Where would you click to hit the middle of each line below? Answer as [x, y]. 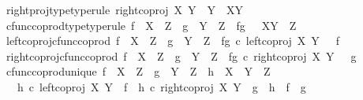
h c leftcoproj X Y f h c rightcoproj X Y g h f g [161, 86]
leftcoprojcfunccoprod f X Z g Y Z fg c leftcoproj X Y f [173, 41]
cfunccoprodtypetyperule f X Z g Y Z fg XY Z [151, 25]
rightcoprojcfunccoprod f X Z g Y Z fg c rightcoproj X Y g [181, 56]
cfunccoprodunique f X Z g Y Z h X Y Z [138, 71]
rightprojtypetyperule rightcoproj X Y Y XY [125, 9]
